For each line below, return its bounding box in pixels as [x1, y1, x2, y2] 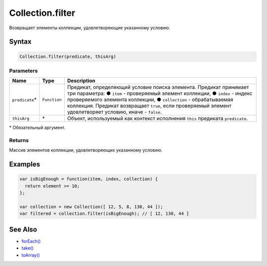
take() [21, 245, 34, 251]
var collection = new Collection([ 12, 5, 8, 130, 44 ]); [19, 204, 163, 210]
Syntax [9, 38, 32, 46]
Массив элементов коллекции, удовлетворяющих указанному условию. [9, 147, 163, 153]
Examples [9, 160, 41, 169]
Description [67, 77, 96, 84]
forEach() [21, 238, 41, 244]
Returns [9, 137, 29, 144]
